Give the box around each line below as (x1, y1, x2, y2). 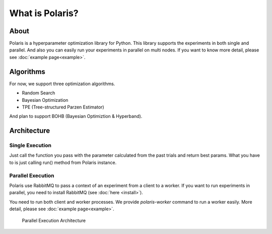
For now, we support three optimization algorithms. (9, 81, 115, 87)
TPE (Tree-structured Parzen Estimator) (22, 104, 104, 110)
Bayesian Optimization (22, 97, 69, 103)
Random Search (22, 90, 55, 96)
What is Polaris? (9, 8, 79, 19)
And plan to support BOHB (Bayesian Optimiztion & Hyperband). (9, 113, 143, 120)
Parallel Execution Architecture (22, 217, 86, 223)
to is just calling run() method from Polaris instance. (9, 159, 117, 165)
